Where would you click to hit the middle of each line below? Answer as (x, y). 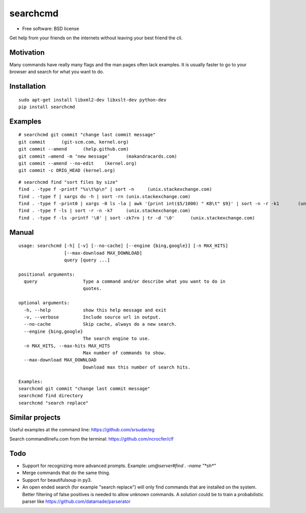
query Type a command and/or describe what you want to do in (125, 282)
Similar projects (35, 417)
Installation (28, 87)
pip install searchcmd (47, 107)
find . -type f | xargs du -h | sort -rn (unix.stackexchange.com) (105, 196)
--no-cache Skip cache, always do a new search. (100, 324)
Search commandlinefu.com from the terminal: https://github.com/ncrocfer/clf (92, 439)
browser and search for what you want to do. (57, 72)
